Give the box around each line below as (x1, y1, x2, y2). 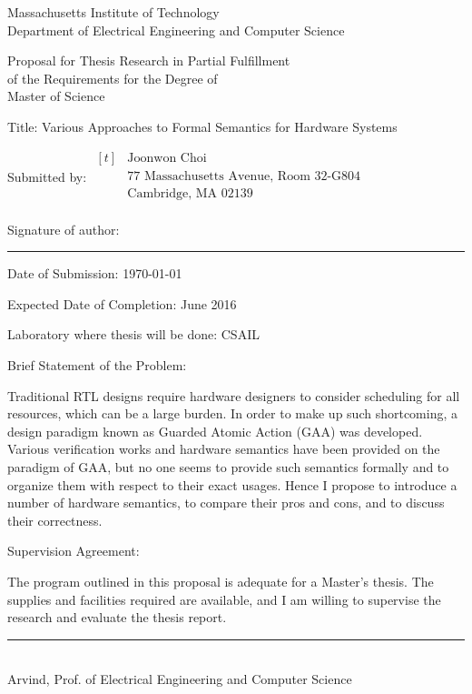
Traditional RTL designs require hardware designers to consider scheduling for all (7, 386, 460, 405)
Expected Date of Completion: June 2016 (7, 294, 237, 313)
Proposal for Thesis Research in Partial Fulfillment (7, 51, 290, 70)
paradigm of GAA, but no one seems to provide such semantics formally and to (7, 458, 449, 477)
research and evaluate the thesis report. (7, 608, 227, 627)
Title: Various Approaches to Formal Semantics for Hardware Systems (7, 116, 398, 136)
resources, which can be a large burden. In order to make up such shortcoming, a (7, 404, 458, 423)
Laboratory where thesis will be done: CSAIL (7, 325, 260, 344)
